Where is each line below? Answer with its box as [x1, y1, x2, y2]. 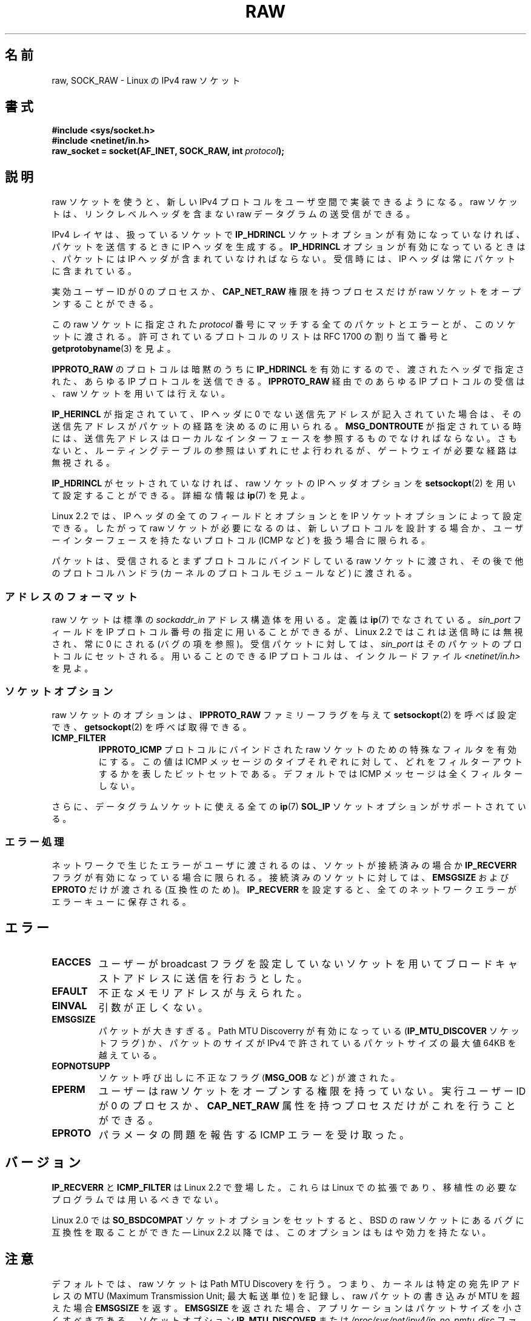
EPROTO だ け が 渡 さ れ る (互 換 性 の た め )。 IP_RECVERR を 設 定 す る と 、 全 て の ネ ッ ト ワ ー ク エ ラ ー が [52, 884, 516, 895]
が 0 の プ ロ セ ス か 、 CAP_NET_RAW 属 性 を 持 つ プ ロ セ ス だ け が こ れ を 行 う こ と [98, 1100, 516, 1112]
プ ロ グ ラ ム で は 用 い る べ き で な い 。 [52, 1194, 224, 1205]
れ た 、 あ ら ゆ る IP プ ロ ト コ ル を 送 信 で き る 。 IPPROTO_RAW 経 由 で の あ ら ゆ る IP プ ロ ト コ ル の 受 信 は [52, 376, 525, 387]
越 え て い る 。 [98, 1050, 162, 1061]
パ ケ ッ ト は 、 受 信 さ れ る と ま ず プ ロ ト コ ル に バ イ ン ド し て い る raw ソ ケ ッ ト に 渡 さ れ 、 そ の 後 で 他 [52, 556, 524, 566]
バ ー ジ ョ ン [5, 1154, 81, 1170]
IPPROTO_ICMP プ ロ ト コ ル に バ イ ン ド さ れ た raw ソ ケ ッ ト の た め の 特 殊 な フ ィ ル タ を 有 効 [98, 744, 516, 755]
